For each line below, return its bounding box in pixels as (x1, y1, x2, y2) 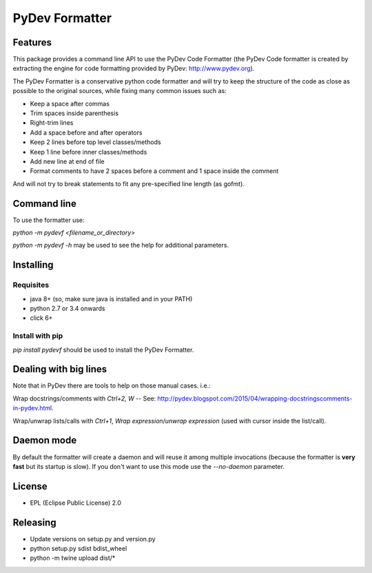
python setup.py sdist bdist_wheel (30, 545, 127, 553)
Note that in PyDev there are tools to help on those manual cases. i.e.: (12, 381, 211, 390)
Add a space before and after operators (30, 128, 143, 137)
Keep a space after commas (30, 99, 110, 108)
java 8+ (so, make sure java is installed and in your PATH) (30, 294, 193, 303)
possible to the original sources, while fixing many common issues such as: (12, 87, 227, 95)
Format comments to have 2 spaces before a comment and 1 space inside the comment (30, 167, 279, 175)
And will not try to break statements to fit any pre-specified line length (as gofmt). (12, 179, 245, 188)
